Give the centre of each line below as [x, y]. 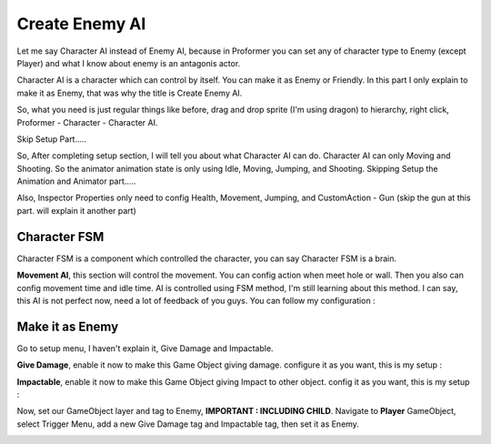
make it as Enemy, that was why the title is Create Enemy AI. [130, 93]
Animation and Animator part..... [76, 181]
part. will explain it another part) [76, 210]
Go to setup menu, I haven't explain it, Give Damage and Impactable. [145, 348]
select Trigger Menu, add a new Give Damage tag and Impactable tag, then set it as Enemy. [188, 424]
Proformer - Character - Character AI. [87, 122]
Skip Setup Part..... [52, 139]
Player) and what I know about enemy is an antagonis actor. [129, 63]
